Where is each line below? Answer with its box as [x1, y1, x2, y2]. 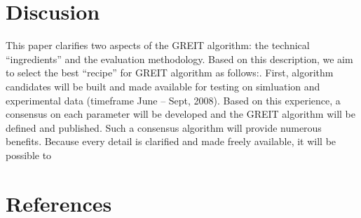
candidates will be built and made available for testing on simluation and [6, 79, 320, 93]
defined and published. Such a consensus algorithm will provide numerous [6, 120, 322, 135]
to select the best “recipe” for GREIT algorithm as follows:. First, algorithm [6, 65, 334, 80]
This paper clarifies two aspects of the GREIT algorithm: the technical [6, 38, 310, 53]
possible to [6, 147, 52, 162]
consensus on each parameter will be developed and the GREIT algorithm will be [6, 107, 355, 121]
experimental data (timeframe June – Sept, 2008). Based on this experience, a [6, 93, 341, 107]
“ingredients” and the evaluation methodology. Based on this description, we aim [6, 51, 353, 66]
